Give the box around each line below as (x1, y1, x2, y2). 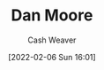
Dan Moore (11, 5, 93, 26)
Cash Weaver (27, 35, 77, 45)
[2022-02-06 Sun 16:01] (8, 51, 96, 62)
